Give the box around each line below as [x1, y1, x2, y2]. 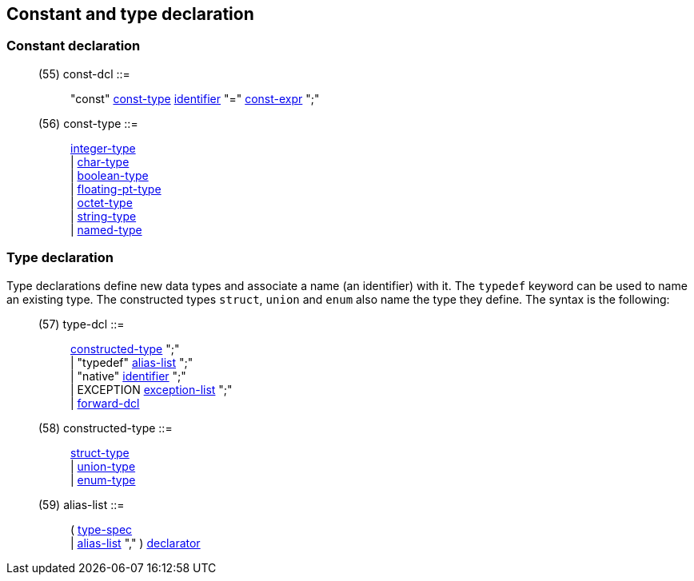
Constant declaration [6, 38, 141, 54]
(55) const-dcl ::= [38, 66, 130, 81]
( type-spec [70, 522, 133, 536]
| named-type [70, 222, 142, 237]
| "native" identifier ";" [70, 368, 186, 383]
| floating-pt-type [70, 181, 162, 196]
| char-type [70, 154, 130, 169]
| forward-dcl [70, 396, 140, 410]
